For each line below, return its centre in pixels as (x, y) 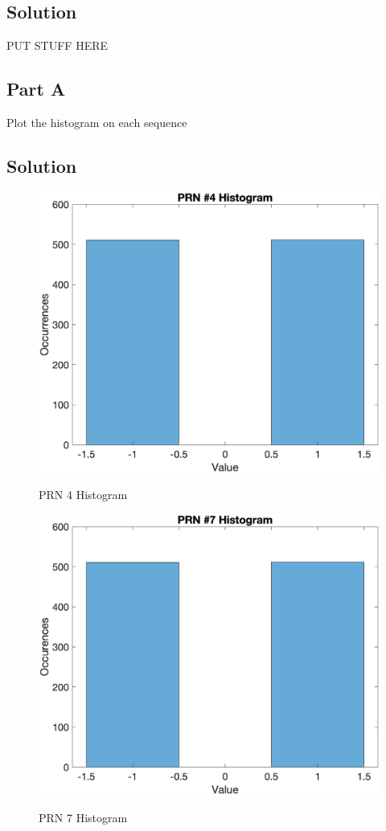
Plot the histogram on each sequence (97, 122)
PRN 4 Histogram (83, 495)
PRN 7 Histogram (83, 817)
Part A (36, 89)
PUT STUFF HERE (57, 45)
